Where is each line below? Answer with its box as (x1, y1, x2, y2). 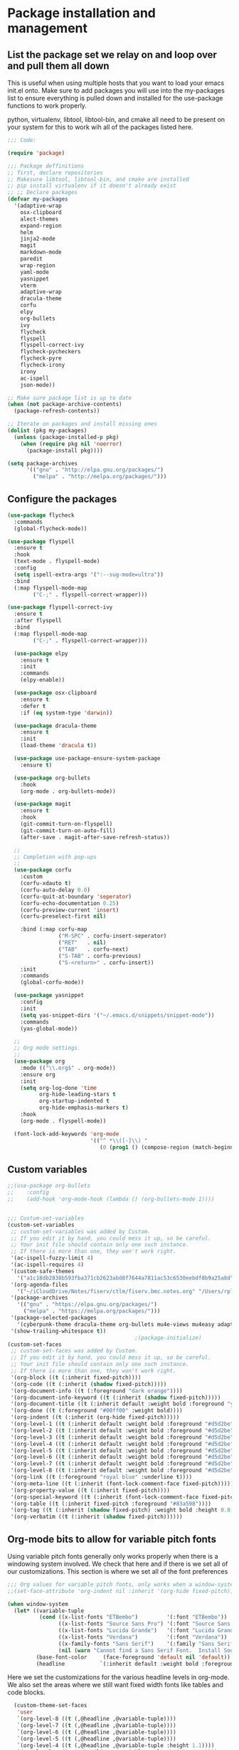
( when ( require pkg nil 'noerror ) (20, 440, 122, 447)
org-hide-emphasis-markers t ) (38, 1104, 129, 1111)
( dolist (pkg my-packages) (7, 427, 87, 434)
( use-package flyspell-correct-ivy (7, 604, 113, 611)
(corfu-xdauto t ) (20, 880, 72, 887)
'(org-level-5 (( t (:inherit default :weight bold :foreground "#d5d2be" (10, 1447, 234, 1454)
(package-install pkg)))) (26, 447, 103, 454)
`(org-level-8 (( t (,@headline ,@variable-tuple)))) (16, 1715, 176, 1723)
